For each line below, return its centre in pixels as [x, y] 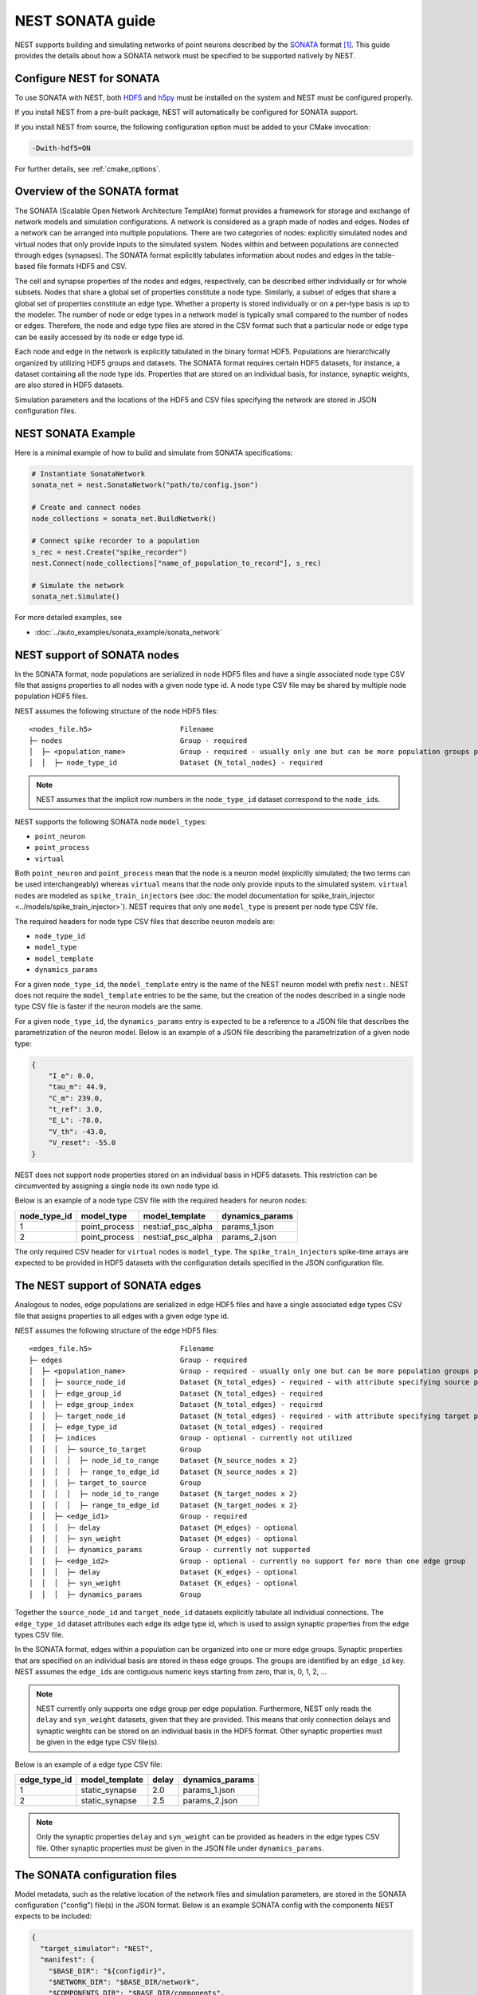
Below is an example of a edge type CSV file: [88, 1764]
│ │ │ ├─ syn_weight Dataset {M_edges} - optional [163, 1539]
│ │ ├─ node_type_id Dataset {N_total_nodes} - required [176, 763]
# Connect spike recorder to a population [116, 541]
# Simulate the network [78, 585]
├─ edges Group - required [138, 1360]
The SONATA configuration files [96, 1875]
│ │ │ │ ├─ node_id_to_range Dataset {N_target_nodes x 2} [163, 1494]
